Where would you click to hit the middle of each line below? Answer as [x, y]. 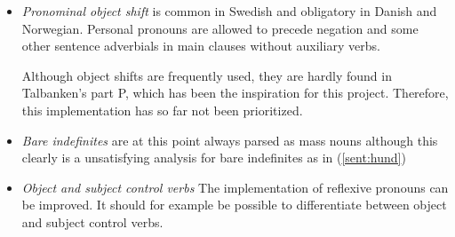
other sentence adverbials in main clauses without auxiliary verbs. [201, 46]
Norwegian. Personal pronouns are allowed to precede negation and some [220, 28]
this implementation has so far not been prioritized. [162, 110]
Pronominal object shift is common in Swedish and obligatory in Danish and [229, 11]
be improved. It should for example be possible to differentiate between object [234, 205]
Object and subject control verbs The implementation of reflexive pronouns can [235, 187]
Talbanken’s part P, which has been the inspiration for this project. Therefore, [235, 93]
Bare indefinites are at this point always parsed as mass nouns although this [230, 140]
